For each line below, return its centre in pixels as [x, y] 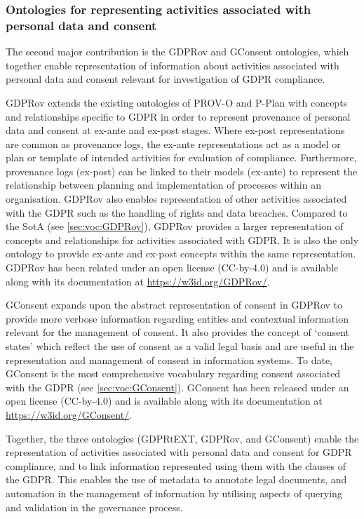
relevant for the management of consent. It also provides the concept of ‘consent [177, 332]
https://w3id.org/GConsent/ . [69, 414]
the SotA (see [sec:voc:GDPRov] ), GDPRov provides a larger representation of [174, 226]
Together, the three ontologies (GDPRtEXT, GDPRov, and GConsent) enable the [182, 438]
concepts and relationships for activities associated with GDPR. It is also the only [182, 240]
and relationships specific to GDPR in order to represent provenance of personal [178, 116]
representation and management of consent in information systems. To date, [169, 359]
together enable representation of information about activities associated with [173, 65]
